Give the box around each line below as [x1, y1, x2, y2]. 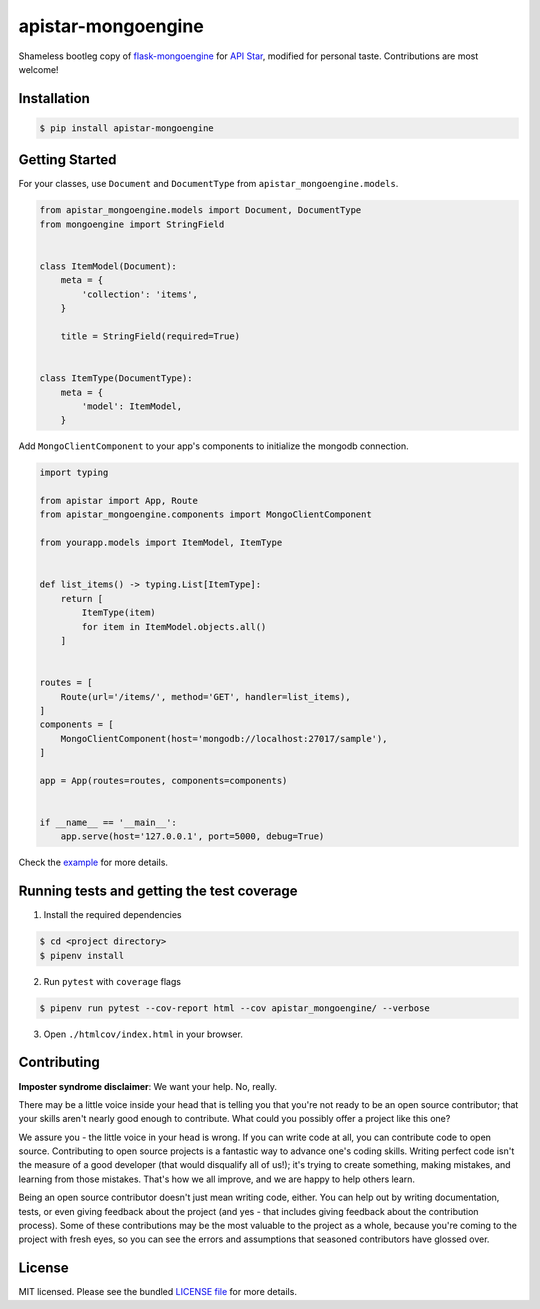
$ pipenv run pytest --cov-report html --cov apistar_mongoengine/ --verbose [39, 1002, 430, 1014]
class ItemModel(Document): [39, 260, 177, 272]
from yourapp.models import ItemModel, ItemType [39, 537, 283, 549]
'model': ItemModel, [81, 400, 183, 412]
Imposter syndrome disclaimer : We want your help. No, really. [18, 1080, 278, 1092]
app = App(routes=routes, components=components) [39, 775, 288, 786]
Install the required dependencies [43, 909, 182, 921]
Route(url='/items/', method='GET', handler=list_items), [60, 691, 351, 702]
